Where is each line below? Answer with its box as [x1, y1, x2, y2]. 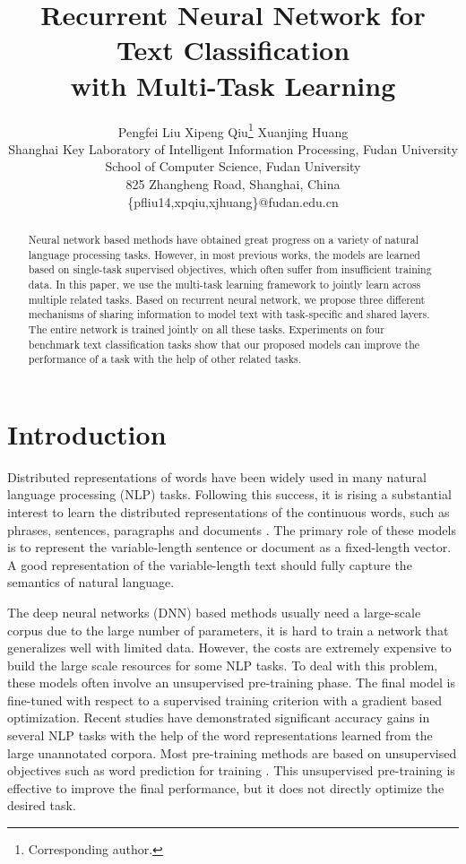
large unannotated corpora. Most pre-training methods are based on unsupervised [7, 743, 457, 762]
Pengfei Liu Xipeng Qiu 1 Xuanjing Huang [117, 119, 349, 141]
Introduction [7, 415, 167, 452]
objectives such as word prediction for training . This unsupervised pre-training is [7, 761, 455, 780]
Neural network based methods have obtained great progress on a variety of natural [28, 231, 419, 246]
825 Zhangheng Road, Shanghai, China [125, 174, 341, 193]
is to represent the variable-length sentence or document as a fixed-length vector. [7, 538, 452, 557]
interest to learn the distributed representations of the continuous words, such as [7, 502, 450, 521]
